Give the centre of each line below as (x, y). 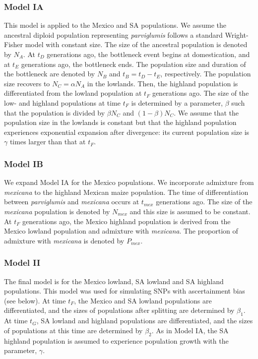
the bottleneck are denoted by (50, 74)
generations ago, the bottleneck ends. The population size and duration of (133, 64)
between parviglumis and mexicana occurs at (72, 202)
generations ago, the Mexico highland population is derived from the (127, 221)
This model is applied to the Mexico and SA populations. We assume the (115, 25)
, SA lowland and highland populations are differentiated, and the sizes (145, 321)
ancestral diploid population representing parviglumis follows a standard (113, 34)
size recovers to (27, 83)
